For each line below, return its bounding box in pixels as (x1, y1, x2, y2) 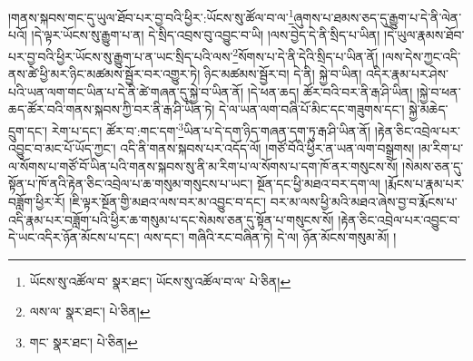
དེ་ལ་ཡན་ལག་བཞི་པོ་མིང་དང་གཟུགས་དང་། (219, 100, 405, 119)
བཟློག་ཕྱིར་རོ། (8, 191, 65, 210)
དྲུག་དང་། (8, 121, 48, 140)
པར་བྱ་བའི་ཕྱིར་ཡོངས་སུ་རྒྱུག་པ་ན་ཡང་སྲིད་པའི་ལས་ (8, 46, 233, 65)
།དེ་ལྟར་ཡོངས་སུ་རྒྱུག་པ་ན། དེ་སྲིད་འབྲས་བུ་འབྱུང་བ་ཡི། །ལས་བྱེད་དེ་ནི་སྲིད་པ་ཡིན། (31, 25, 380, 44)
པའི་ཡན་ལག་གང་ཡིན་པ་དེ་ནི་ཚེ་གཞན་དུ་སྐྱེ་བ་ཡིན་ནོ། (8, 82, 244, 101)
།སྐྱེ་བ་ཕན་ (416, 82, 461, 101)
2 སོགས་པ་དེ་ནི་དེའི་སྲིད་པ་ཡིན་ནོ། (232, 44, 379, 65)
